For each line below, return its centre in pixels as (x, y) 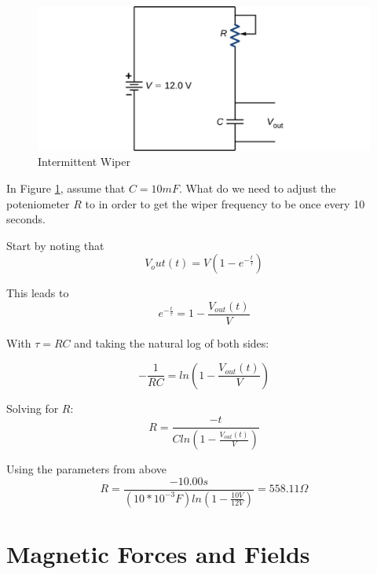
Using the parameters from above (87, 469)
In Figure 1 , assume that (66, 188)
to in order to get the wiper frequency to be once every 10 (225, 203)
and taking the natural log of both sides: (172, 343)
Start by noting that (55, 245)
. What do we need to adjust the (257, 188)
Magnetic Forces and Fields (158, 553)
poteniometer (38, 203)
